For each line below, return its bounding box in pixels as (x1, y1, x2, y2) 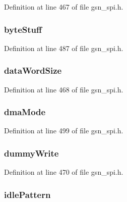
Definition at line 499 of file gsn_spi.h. (4, 125, 123, 136)
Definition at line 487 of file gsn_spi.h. (4, 42, 123, 53)
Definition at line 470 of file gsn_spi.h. (4, 167, 123, 177)
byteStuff (4, 23, 42, 35)
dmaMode (4, 106, 46, 118)
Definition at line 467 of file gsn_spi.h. (4, 2, 123, 12)
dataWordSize (4, 64, 62, 77)
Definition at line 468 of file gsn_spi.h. (4, 84, 123, 94)
